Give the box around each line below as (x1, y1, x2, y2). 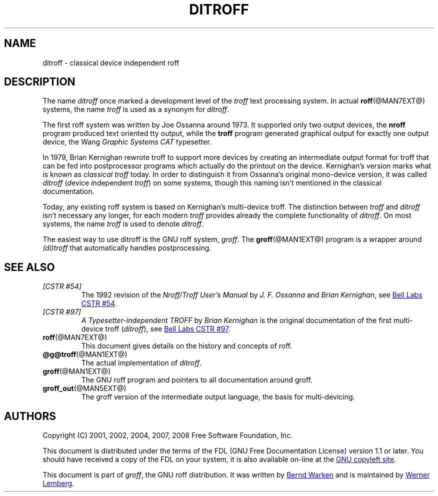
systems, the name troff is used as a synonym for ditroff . (42, 105, 229, 114)
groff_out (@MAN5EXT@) (42, 384, 126, 393)
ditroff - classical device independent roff (42, 58, 179, 67)
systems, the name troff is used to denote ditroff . (42, 219, 204, 228)
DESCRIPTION (4, 75, 75, 88)
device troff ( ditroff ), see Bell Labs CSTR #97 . (81, 324, 230, 333)
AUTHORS (4, 409, 56, 422)
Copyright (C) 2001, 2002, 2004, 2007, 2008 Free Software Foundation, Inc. (42, 431, 293, 440)
